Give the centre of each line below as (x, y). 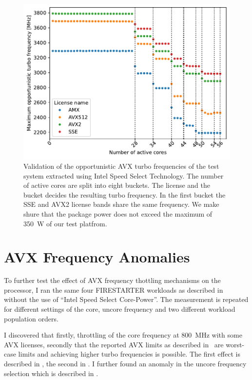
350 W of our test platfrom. (65, 223)
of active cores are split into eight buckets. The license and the (117, 185)
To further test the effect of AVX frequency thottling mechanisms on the (112, 280)
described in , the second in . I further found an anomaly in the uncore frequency (125, 363)
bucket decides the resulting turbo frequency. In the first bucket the (125, 194)
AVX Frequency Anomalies (97, 257)
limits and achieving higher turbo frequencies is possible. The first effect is (129, 354)
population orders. (31, 318)
